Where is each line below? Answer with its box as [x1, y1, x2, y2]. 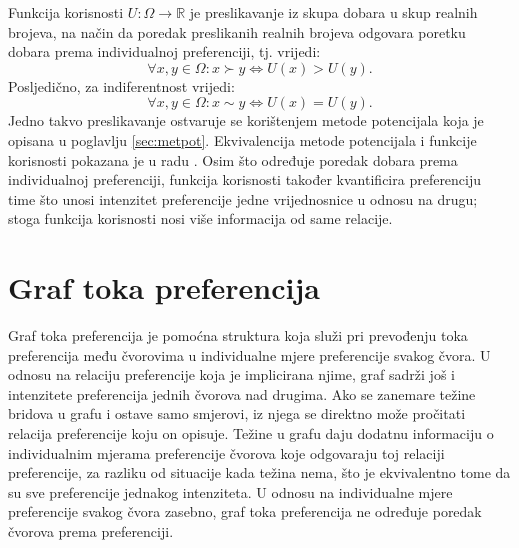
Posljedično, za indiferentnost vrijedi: [8, 75, 235, 96]
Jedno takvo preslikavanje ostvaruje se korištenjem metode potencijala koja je [8, 110, 484, 131]
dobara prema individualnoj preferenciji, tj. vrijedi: [8, 41, 321, 62]
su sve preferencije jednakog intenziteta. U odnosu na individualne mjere [8, 481, 453, 502]
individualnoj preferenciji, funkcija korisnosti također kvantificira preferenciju [8, 169, 482, 190]
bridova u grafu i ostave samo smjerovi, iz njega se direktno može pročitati [8, 403, 466, 424]
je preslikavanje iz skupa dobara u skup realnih [189, 2, 478, 22]
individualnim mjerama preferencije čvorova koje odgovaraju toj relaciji [8, 442, 445, 463]
